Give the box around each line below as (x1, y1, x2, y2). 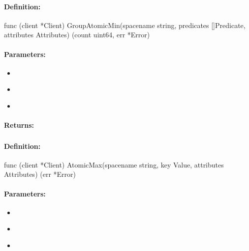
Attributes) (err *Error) (4, 169, 76, 179)
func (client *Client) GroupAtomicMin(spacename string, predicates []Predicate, (4, 20, 246, 30)
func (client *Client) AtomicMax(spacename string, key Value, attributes (4, 159, 224, 169)
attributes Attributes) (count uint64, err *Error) (4, 29, 150, 40)
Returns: (4, 120, 34, 130)
